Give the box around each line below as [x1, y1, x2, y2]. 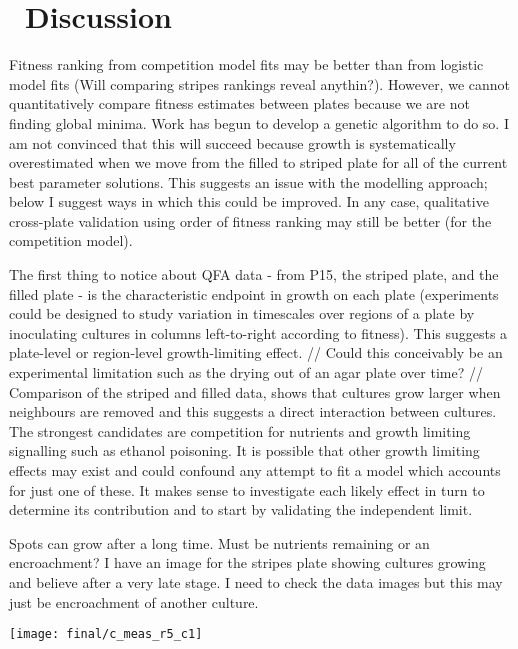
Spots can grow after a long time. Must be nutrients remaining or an [9, 532, 430, 553]
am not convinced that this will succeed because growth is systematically [9, 132, 456, 153]
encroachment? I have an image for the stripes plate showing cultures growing [9, 552, 486, 573]
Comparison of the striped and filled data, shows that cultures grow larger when [9, 381, 501, 402]
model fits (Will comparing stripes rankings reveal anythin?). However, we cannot [9, 73, 511, 94]
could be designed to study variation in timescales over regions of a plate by [9, 303, 475, 324]
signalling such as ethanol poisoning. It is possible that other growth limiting [9, 440, 480, 461]
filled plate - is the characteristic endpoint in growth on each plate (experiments [9, 283, 499, 304]
